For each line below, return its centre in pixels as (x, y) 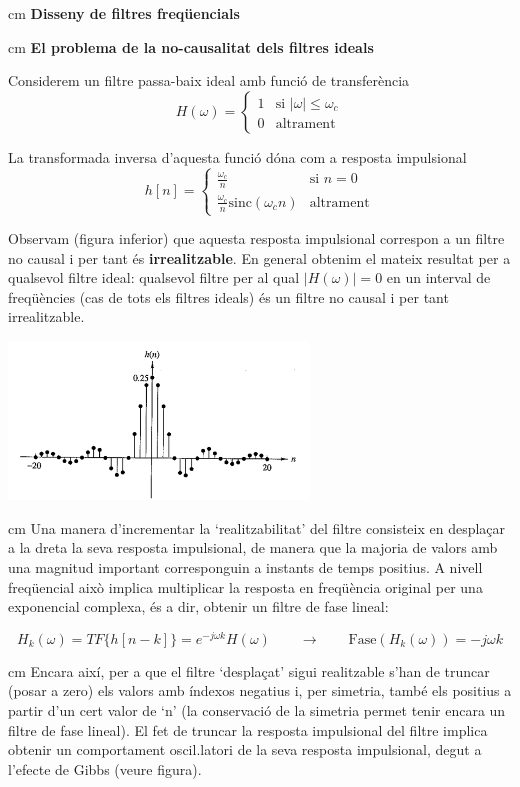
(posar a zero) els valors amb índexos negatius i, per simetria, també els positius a (260, 690)
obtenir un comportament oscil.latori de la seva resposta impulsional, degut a (245, 749)
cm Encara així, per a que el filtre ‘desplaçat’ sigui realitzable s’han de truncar (249, 670)
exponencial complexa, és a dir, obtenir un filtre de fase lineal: (198, 606)
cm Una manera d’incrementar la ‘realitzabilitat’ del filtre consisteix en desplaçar (257, 527)
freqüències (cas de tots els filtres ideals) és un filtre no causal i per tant (228, 296)
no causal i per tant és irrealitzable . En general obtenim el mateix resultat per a (259, 257)
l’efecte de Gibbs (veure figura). (105, 768)
